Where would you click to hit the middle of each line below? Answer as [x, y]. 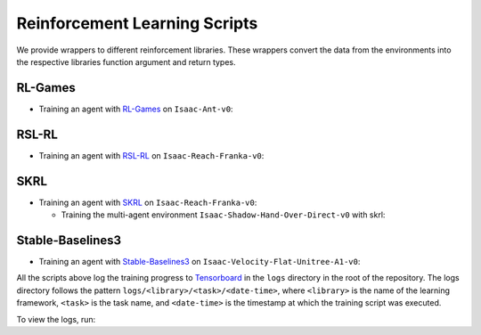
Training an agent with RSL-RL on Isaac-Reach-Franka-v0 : [151, 155]
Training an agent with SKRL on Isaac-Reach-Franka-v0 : [148, 202]
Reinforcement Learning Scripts [137, 23]
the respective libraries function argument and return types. [126, 61]
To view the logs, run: [56, 319]
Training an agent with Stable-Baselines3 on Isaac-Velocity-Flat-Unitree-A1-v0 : [200, 261]
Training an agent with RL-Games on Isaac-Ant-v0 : [136, 109]
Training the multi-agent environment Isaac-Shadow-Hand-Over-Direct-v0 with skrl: [223, 215]
